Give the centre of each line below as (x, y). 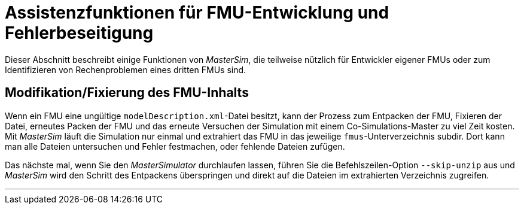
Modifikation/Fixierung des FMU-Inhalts (127, 93)
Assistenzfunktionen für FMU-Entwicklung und (197, 13)
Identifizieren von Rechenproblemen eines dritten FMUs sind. (126, 69)
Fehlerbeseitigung (79, 33)
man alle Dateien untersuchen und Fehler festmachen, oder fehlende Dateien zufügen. (175, 146)
